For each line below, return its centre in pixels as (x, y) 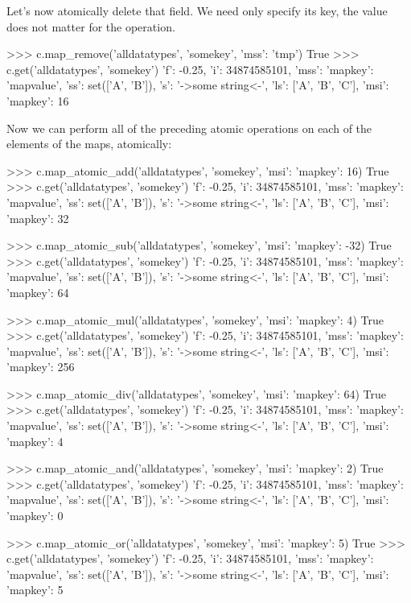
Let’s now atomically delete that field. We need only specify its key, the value (197, 10)
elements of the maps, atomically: (89, 144)
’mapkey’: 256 (41, 367)
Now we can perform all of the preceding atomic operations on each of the (189, 128)
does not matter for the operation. (91, 26)
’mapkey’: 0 (35, 516)
